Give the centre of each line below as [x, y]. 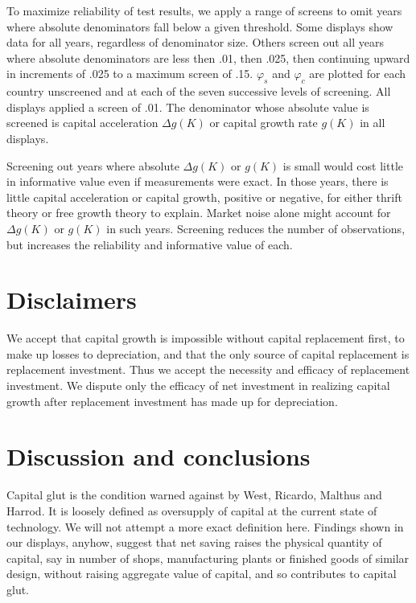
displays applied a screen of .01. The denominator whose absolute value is [188, 107]
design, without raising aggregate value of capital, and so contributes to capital [202, 574]
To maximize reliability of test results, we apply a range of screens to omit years [204, 10]
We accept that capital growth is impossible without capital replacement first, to [206, 338]
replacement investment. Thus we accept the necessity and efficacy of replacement [208, 369]
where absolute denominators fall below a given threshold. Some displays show [200, 26]
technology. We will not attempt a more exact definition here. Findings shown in [205, 526]
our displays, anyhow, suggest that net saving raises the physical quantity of [194, 542]
